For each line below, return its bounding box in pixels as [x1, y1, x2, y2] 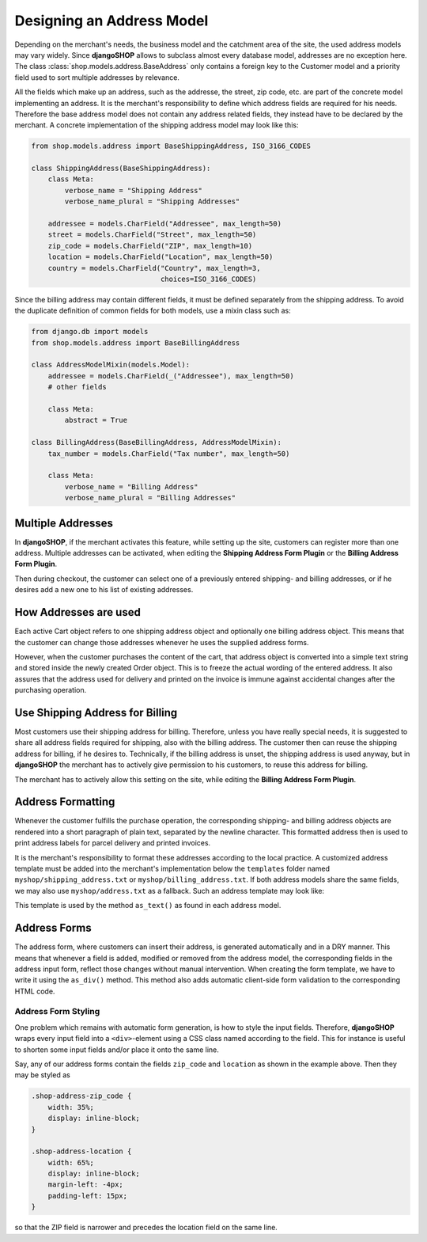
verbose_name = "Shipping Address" [64, 186, 203, 195]
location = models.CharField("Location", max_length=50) [47, 253, 274, 261]
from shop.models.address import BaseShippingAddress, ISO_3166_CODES [31, 142, 312, 150]
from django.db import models [31, 327, 149, 336]
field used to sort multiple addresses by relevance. [14, 72, 179, 82]
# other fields [47, 382, 107, 392]
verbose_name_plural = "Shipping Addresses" [64, 197, 240, 206]
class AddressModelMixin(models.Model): [31, 360, 190, 370]
